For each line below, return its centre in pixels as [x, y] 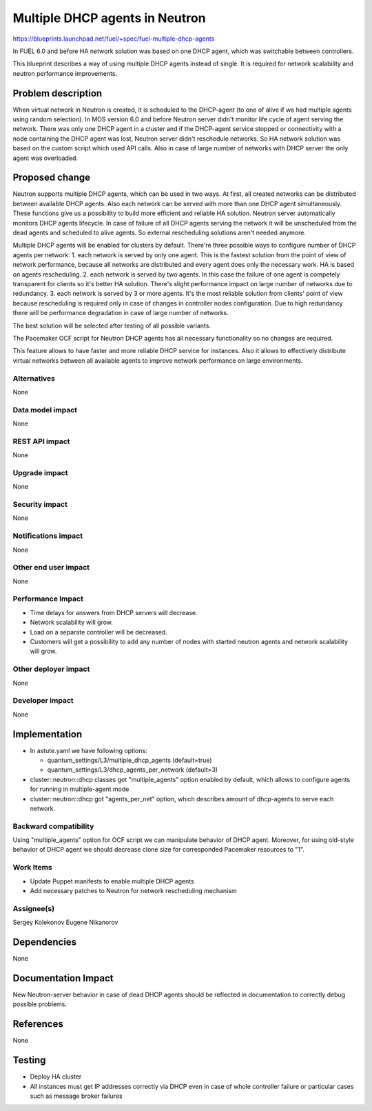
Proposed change [52, 178]
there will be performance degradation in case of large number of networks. [121, 313]
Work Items [32, 868]
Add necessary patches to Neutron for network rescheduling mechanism [133, 891]
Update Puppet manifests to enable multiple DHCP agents [112, 881]
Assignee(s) [34, 908]
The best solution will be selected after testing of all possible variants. [112, 326]
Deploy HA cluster [56, 1077]
